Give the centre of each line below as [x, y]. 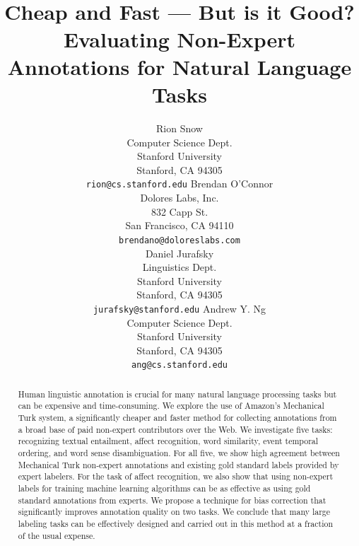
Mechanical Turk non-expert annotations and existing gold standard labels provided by [178, 464]
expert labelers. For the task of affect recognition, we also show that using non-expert [176, 476]
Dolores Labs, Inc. [179, 198]
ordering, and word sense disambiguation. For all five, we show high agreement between [179, 453]
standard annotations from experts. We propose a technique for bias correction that [172, 500]
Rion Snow [179, 128]
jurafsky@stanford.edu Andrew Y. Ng [179, 308]
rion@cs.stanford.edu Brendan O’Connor [179, 184]
